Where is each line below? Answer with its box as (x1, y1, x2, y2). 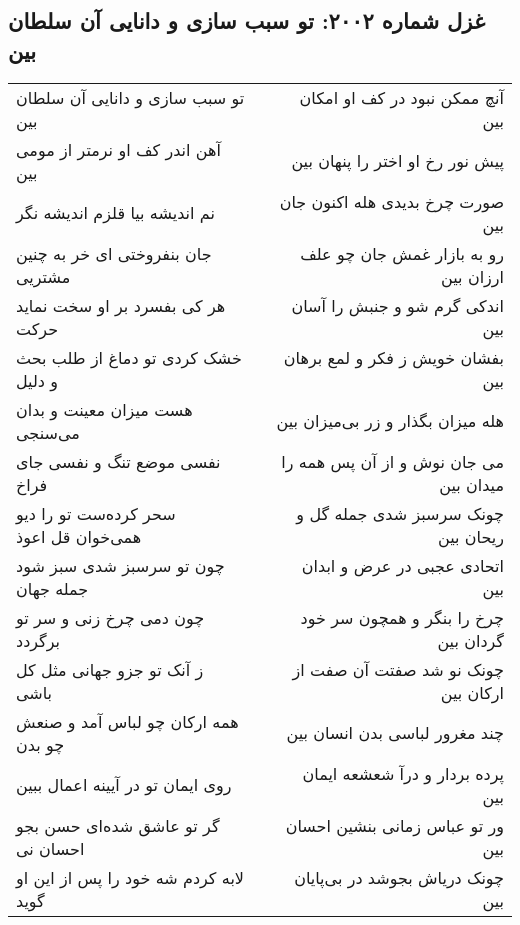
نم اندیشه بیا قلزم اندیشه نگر (16, 201, 215, 225)
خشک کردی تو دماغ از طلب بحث (16, 345, 242, 369)
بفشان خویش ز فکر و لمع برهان (283, 345, 504, 369)
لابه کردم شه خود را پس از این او (16, 865, 244, 889)
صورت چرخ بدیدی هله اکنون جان (279, 189, 504, 213)
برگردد (16, 628, 60, 652)
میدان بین (439, 472, 504, 496)
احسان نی (16, 836, 85, 860)
